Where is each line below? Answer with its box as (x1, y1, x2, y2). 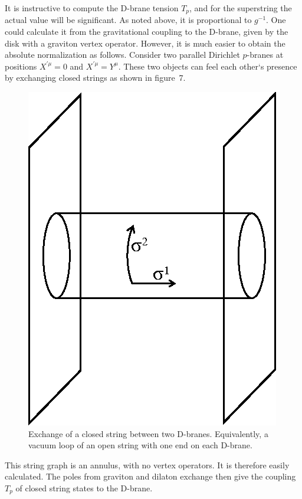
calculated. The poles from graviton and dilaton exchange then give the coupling (5, 470, 296, 482)
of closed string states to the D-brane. (15, 481, 153, 494)
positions (5, 60, 37, 72)
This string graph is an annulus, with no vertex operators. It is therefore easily (5, 458, 290, 471)
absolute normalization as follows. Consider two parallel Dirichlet (5, 48, 240, 61)
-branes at (247, 48, 284, 61)
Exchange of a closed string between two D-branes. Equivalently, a (28, 427, 268, 439)
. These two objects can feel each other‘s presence (118, 60, 297, 72)
